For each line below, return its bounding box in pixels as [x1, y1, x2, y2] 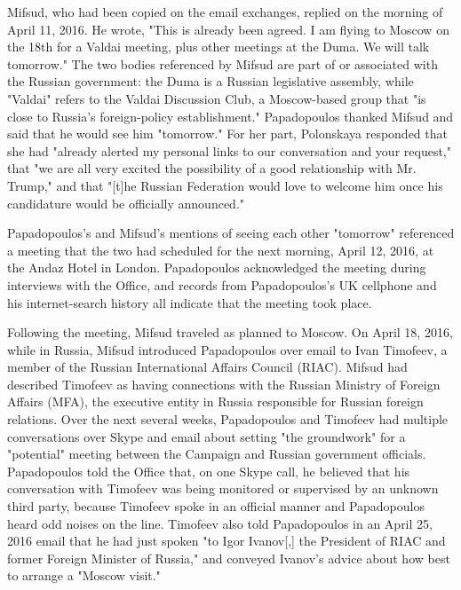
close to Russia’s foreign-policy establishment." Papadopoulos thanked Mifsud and [7, 106, 454, 125]
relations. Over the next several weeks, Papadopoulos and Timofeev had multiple [7, 410, 449, 429]
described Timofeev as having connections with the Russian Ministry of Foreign [7, 374, 441, 393]
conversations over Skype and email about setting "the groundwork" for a [7, 427, 406, 445]
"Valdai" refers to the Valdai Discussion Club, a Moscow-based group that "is [7, 89, 426, 107]
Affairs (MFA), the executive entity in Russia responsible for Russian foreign [7, 392, 424, 411]
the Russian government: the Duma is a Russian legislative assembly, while [7, 72, 414, 90]
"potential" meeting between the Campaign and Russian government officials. [7, 444, 426, 463]
